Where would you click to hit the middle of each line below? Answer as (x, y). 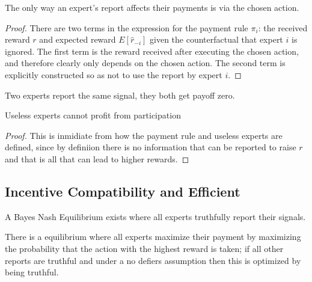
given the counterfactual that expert (216, 39)
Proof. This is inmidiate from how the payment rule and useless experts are (144, 135)
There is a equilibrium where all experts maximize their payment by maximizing (153, 237)
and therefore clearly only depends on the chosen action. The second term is (145, 63)
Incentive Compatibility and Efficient (123, 191)
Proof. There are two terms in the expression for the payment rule (127, 27)
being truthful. (32, 272)
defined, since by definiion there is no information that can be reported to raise (151, 147)
